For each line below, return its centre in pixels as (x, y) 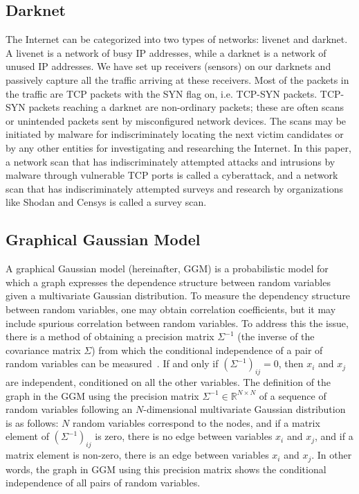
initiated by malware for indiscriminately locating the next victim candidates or (175, 134)
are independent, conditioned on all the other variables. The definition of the (168, 382)
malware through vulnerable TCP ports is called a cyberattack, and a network (172, 175)
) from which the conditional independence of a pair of (207, 350)
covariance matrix (43, 350)
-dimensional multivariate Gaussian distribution (245, 409)
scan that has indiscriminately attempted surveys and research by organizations (175, 188)
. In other (332, 455)
